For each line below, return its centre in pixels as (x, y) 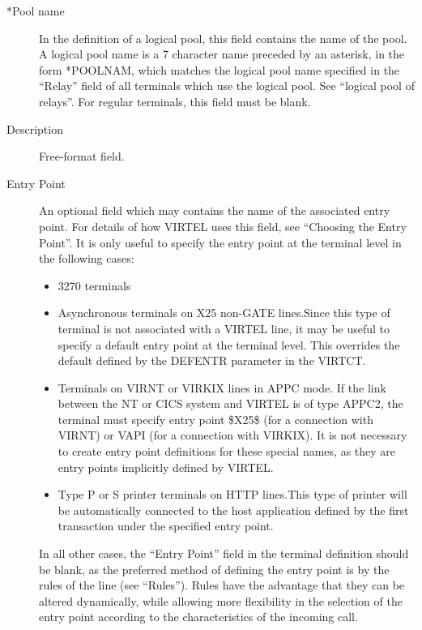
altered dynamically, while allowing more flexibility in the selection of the (221, 600)
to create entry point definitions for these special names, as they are (227, 451)
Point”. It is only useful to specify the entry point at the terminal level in (220, 242)
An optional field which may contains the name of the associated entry (215, 210)
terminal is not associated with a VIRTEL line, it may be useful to (224, 328)
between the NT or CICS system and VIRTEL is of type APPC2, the (230, 403)
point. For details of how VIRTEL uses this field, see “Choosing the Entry (223, 226)
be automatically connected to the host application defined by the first (233, 510)
